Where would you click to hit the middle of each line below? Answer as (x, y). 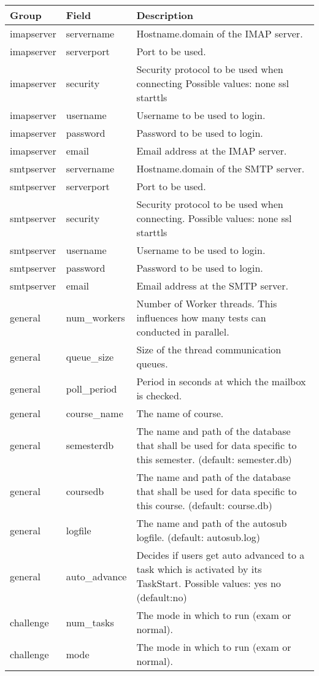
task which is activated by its (199, 569)
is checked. (159, 395)
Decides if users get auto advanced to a (221, 555)
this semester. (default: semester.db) (214, 459)
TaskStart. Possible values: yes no (209, 583)
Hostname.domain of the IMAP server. (220, 33)
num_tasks (90, 622)
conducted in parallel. (183, 332)
